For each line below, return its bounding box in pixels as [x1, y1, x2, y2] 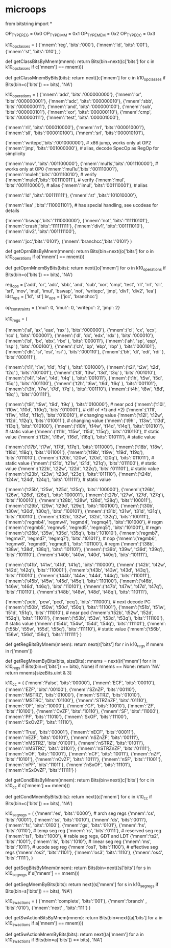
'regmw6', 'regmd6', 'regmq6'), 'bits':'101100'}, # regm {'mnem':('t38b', [5, 540, 155, 546]
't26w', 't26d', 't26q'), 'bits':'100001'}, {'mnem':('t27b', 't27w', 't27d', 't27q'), [5, 492, 165, 498]
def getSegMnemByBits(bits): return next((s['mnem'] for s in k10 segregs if [5, 881, 159, 889]
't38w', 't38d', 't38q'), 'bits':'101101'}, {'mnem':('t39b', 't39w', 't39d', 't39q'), [5, 546, 164, 552]
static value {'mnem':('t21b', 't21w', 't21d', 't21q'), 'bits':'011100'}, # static [5, 460, 157, 466]
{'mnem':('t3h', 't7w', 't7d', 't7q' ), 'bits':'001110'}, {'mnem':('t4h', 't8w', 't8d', [5, 386, 165, 392]
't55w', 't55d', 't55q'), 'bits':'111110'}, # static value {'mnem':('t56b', [21, 626, 161, 632]
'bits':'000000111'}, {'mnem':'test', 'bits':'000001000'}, [5, 114, 120, 120]
